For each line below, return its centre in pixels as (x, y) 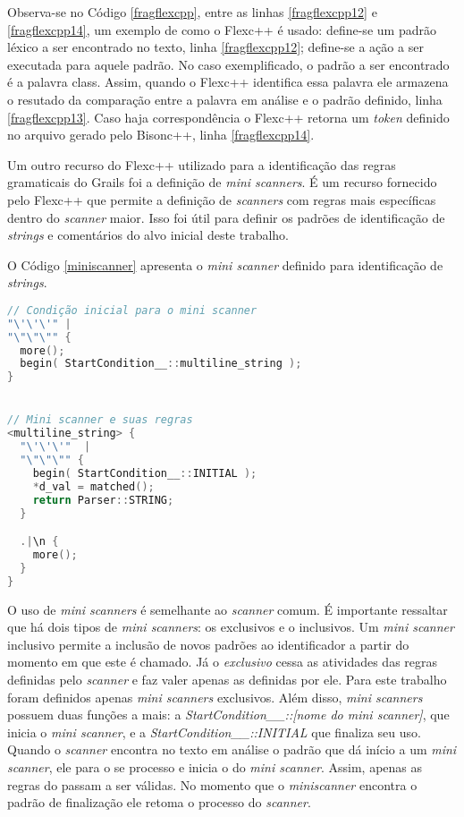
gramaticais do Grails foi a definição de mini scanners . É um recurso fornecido (222, 182)
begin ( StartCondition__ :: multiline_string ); (161, 364)
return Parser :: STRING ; (103, 500)
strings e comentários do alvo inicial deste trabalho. (148, 235)
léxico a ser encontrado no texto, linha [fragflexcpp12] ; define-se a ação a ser (215, 47)
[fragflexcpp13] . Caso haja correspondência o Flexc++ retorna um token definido (228, 117)
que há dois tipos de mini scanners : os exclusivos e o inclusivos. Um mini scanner (231, 627)
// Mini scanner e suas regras (100, 420)
